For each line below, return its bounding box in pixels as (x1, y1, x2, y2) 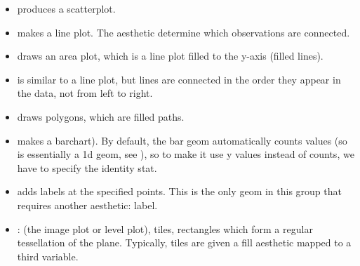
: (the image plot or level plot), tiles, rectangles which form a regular (17, 221, 313, 236)
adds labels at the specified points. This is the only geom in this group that (17, 184, 342, 199)
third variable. (17, 248, 79, 263)
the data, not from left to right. (17, 86, 153, 100)
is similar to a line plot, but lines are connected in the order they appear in (17, 72, 341, 86)
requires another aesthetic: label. (17, 197, 158, 212)
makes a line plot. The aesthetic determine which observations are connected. (17, 25, 350, 39)
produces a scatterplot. (17, 1, 116, 15)
